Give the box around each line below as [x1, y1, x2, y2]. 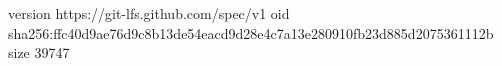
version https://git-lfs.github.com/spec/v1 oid [8, 3, 290, 23]
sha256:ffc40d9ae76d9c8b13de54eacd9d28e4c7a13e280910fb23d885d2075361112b [8, 22, 494, 43]
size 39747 [8, 42, 70, 63]
